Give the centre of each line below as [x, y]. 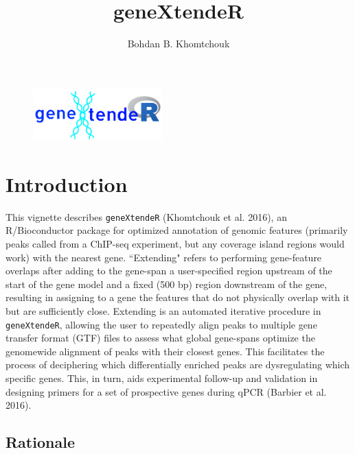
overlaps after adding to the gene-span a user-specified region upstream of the [169, 271]
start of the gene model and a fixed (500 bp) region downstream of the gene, [167, 284]
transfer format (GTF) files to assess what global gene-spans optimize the [160, 338]
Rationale [40, 442]
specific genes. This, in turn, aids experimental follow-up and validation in [162, 378]
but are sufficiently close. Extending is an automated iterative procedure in [163, 310]
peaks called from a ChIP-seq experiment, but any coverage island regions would [175, 244]
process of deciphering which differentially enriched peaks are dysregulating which [178, 365]
